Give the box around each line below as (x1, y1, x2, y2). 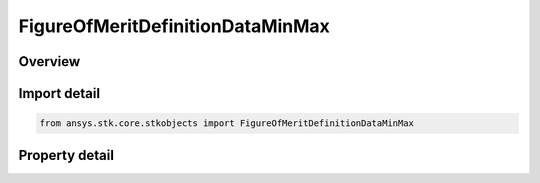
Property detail (18, 146, 115, 164)
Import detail (18, 85, 100, 102)
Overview (18, 53, 81, 70)
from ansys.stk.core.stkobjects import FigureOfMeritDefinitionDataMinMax (39, 118, 415, 129)
